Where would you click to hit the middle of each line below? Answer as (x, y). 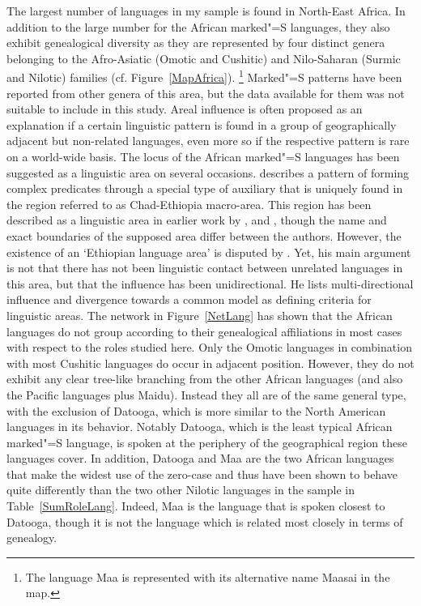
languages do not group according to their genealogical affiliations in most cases (204, 331)
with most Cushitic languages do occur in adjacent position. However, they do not (210, 363)
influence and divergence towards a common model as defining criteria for (189, 299)
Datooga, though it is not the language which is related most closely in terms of (205, 521)
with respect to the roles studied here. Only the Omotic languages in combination (209, 347)
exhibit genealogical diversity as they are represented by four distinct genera (196, 43)
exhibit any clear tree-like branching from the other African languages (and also (205, 379)
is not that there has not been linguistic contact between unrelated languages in (205, 268)
